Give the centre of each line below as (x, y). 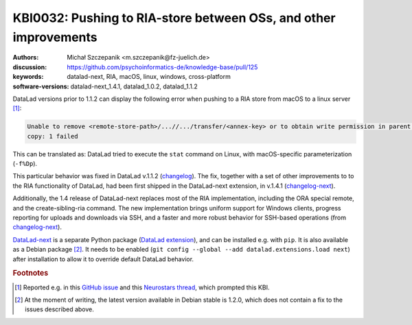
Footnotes (31, 273)
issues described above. (59, 309)
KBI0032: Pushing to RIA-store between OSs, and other (174, 18)
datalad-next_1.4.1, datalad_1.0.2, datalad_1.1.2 (134, 86)
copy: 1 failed (53, 136)
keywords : (28, 77)
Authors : (26, 58)
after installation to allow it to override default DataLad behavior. (103, 259)
